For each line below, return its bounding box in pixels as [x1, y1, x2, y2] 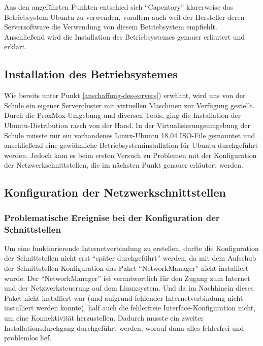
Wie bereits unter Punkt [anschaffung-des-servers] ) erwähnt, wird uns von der [4, 90, 246, 101]
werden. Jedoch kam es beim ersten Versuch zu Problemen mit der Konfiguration [4, 149, 257, 160]
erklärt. [4, 41, 27, 52]
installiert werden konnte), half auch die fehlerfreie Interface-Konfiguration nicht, [4, 302, 256, 313]
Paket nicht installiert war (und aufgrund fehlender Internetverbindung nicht [4, 292, 243, 303]
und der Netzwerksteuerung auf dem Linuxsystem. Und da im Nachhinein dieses [4, 282, 254, 293]
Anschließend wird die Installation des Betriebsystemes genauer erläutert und [4, 31, 245, 42]
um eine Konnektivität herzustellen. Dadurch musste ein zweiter [4, 312, 204, 323]
